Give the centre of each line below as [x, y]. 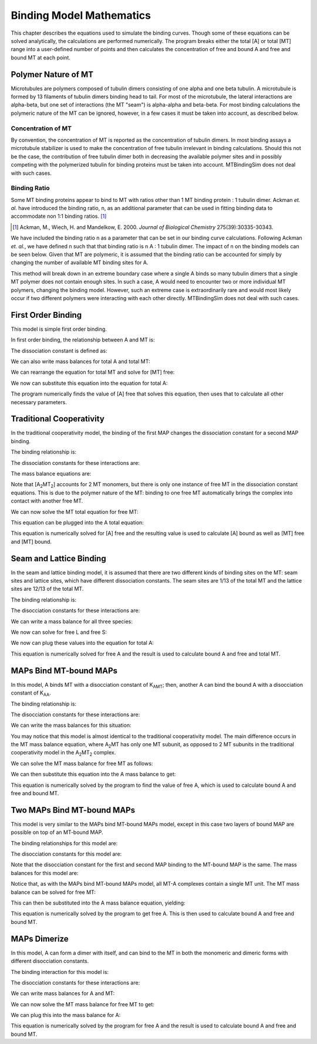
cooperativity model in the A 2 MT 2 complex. [63, 753]
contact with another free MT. [47, 501]
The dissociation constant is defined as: [59, 351]
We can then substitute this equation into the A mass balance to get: [93, 774]
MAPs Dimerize [40, 939]
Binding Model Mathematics [81, 15]
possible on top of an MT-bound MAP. [57, 832]
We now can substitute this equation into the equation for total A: [89, 383]
